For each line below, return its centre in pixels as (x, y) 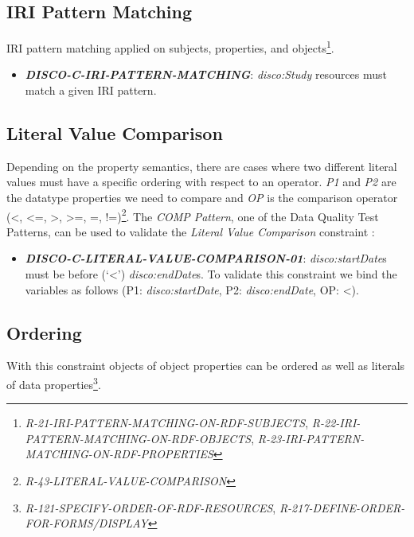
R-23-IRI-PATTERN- (311, 438)
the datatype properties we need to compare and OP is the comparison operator (202, 198)
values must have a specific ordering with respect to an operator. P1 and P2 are (201, 182)
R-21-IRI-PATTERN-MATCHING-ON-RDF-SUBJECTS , (167, 423)
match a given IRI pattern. (91, 90)
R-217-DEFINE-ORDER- (342, 507)
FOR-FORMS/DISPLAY (86, 523)
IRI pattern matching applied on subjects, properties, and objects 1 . (170, 47)
